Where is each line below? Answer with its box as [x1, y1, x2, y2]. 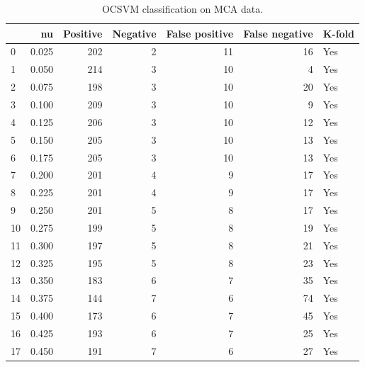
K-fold [322, 26, 355, 40]
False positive [166, 26, 234, 40]
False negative [243, 26, 313, 40]
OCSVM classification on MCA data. [101, 1, 264, 16]
